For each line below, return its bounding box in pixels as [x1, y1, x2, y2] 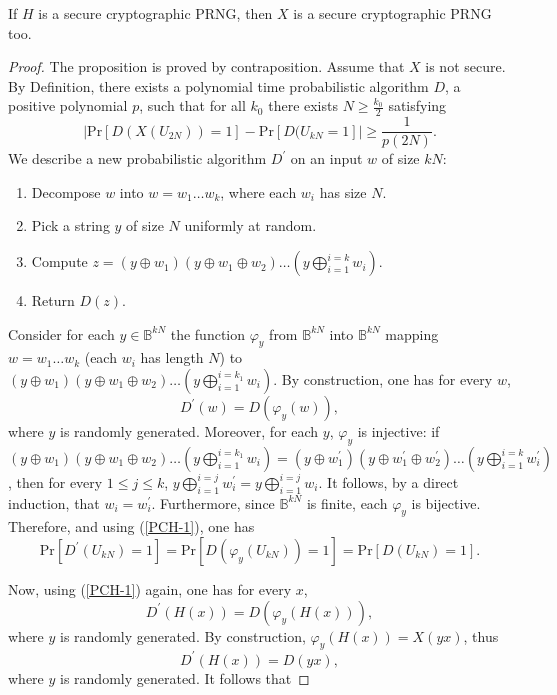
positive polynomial [8, 95, 128, 116]
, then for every [8, 471, 103, 492]
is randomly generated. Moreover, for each [60, 421, 319, 442]
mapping [385, 323, 439, 344]
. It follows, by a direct [318, 471, 459, 492]
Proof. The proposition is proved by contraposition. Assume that [8, 56, 405, 77]
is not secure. [425, 56, 506, 77]
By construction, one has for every [281, 369, 493, 390]
